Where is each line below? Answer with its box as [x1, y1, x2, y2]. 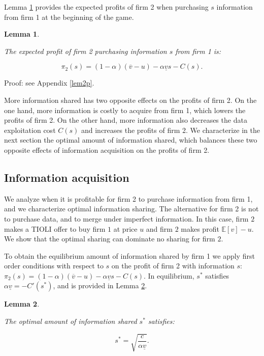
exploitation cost [4, 124, 56, 135]
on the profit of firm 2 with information [111, 260, 235, 271]
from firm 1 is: [175, 45, 221, 56]
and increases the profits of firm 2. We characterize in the [81, 124, 260, 135]
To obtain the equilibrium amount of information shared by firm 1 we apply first [4, 250, 255, 261]
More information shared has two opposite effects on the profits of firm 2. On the [4, 94, 257, 105]
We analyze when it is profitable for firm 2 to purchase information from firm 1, [4, 193, 253, 204]
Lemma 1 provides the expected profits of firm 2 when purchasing [4, 2, 209, 12]
